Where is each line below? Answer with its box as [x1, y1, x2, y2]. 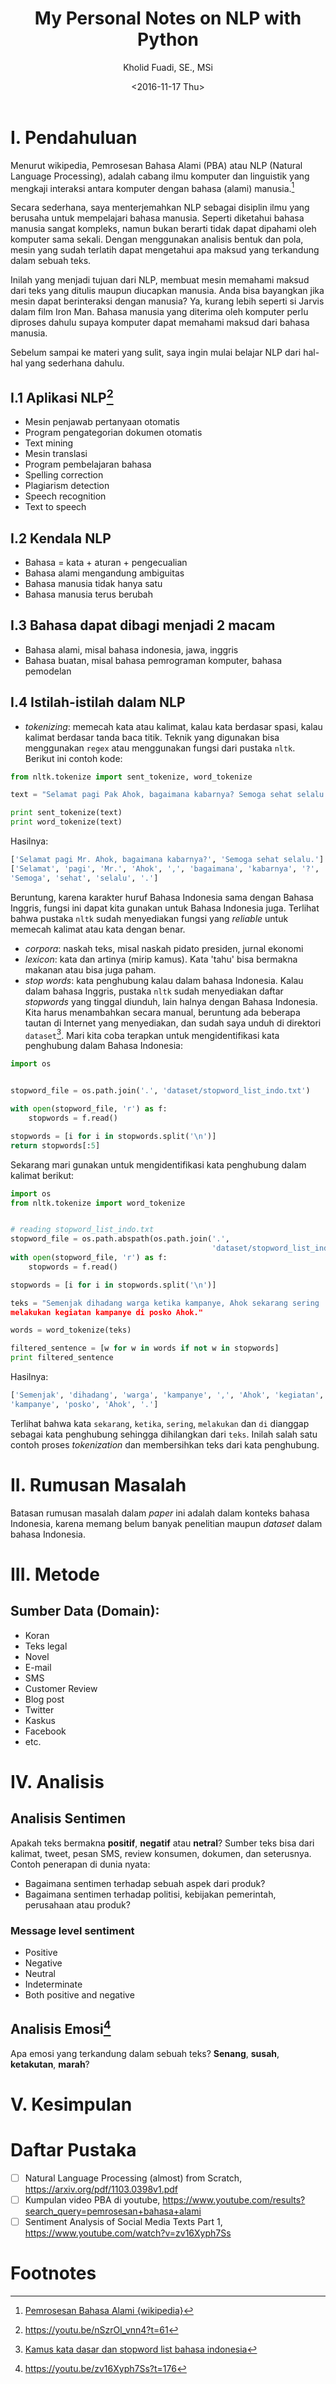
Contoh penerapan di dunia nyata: [10, 1858, 151, 1870]
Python [137, 28, 199, 51]
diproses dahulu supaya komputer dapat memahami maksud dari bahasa [10, 317, 310, 329]
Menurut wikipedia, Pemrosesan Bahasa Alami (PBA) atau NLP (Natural [10, 159, 303, 171]
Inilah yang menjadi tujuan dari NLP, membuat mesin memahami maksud [10, 274, 310, 286]
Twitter [24, 1703, 55, 1716]
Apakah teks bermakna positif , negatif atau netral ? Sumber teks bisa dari [10, 1837, 315, 1849]
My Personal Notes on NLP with [34, 7, 302, 30]
